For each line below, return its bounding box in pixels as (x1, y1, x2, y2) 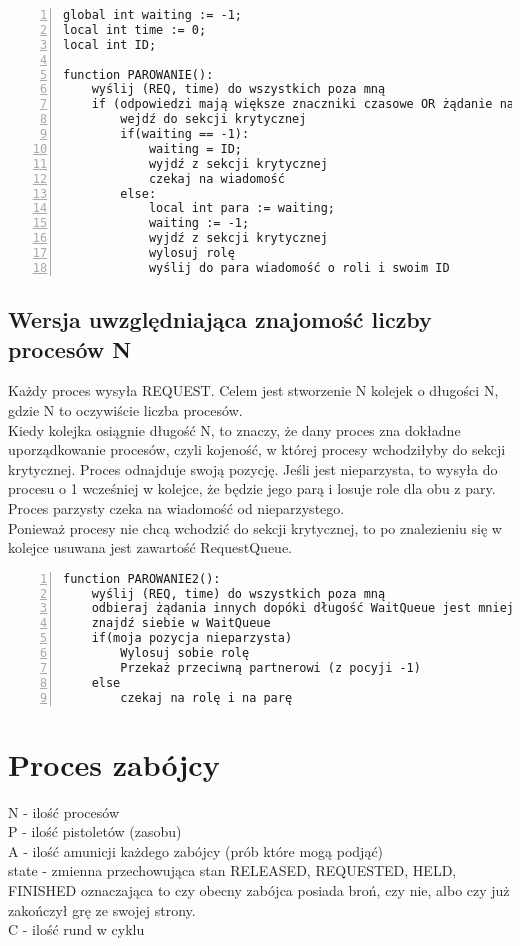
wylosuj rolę (148, 246, 235, 260)
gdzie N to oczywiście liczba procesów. (8, 399, 243, 420)
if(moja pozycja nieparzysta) (91, 631, 293, 646)
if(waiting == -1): (120, 127, 250, 141)
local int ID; (63, 37, 157, 52)
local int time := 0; (63, 22, 207, 37)
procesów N (8, 333, 132, 364)
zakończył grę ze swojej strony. (8, 899, 196, 920)
